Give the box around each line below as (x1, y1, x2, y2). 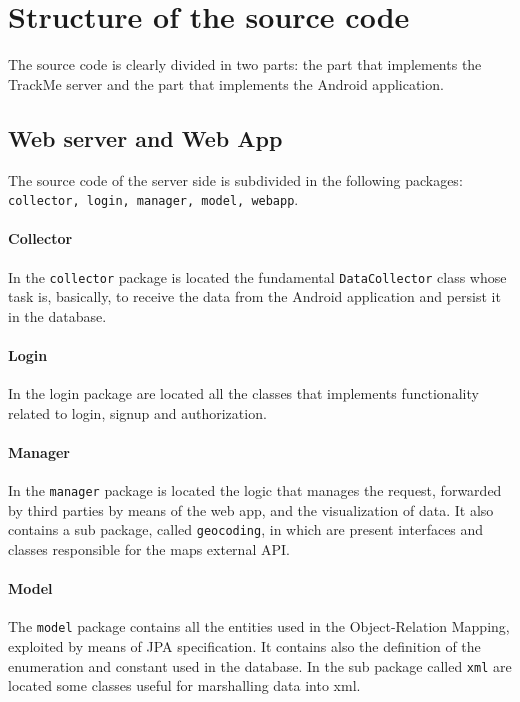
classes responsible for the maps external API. (8, 539, 290, 560)
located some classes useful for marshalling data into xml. (8, 675, 361, 696)
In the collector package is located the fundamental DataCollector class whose (8, 266, 507, 287)
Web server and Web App (8, 122, 283, 153)
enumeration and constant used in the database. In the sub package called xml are (8, 655, 512, 676)
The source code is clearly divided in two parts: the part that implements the (8, 54, 482, 75)
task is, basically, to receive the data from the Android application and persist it (8, 286, 501, 307)
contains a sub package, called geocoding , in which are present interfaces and (8, 519, 484, 540)
